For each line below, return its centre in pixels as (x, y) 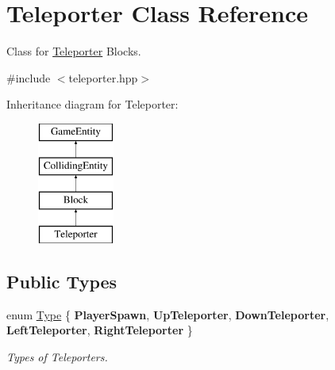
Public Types (62, 282)
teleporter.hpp (103, 77)
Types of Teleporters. (57, 357)
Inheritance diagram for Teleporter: (92, 104)
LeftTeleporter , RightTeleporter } (100, 330)
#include (29, 77)
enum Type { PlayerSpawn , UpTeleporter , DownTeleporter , (168, 314)
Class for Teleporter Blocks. (74, 51)
